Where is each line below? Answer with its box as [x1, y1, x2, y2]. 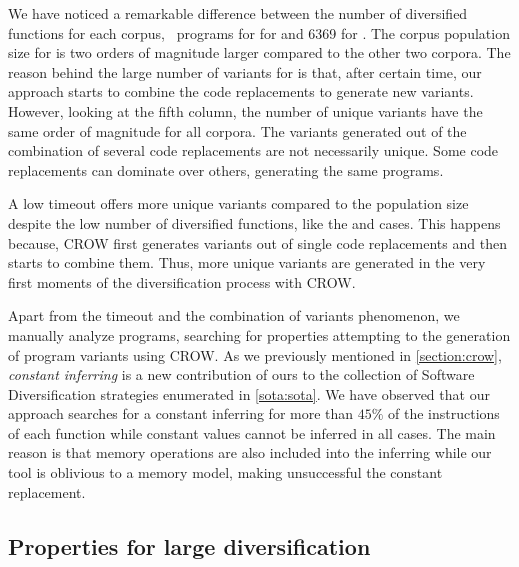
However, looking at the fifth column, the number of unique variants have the [8, 100, 483, 121]
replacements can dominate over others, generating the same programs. [8, 159, 444, 180]
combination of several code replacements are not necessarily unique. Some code [8, 140, 499, 161]
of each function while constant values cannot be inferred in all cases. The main [8, 422, 496, 443]
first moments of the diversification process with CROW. [8, 271, 356, 292]
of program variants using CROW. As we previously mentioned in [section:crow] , [8, 344, 502, 365]
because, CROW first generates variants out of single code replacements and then [8, 232, 507, 253]
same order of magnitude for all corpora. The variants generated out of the [8, 120, 467, 141]
